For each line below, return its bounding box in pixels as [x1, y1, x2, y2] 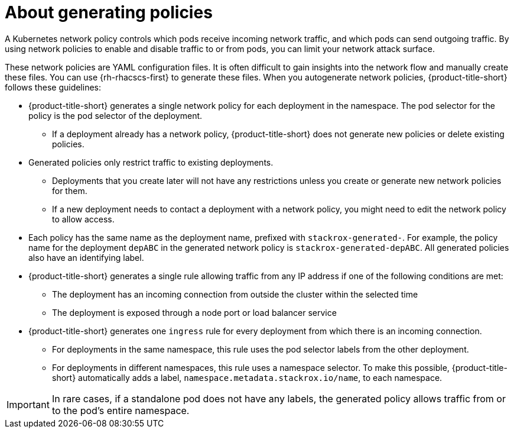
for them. [52, 185, 87, 196]
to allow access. [52, 214, 115, 224]
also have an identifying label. [28, 252, 144, 263]
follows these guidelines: [5, 82, 102, 92]
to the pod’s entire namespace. [51, 404, 190, 416]
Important [6, 398, 50, 411]
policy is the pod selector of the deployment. [28, 110, 203, 121]
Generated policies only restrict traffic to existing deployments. [28, 157, 274, 167]
